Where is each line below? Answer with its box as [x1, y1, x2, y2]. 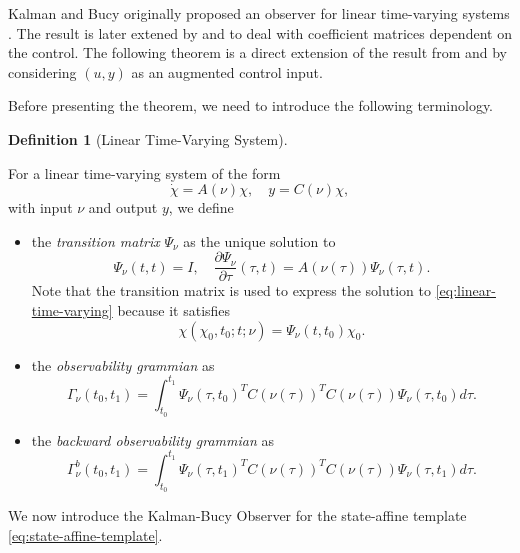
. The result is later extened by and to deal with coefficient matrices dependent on [8, 22, 512, 43]
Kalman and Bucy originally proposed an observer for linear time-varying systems [8, 3, 510, 23]
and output [88, 197, 158, 218]
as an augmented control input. [131, 61, 323, 82]
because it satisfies [117, 300, 231, 320]
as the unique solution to [183, 230, 336, 251]
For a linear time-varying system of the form [8, 162, 281, 183]
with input [8, 197, 73, 218]
